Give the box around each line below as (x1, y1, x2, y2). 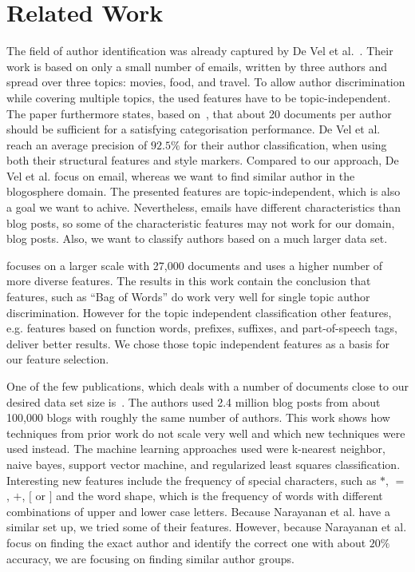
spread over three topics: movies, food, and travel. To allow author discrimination (6, 73, 405, 90)
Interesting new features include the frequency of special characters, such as (6, 471, 377, 488)
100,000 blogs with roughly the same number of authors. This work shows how (6, 409, 390, 426)
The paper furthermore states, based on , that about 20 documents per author (6, 105, 392, 121)
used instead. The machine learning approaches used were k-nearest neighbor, (6, 440, 386, 457)
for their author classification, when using (184, 136, 387, 153)
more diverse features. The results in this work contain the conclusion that (6, 272, 371, 289)
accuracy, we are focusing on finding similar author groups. (6, 550, 294, 566)
